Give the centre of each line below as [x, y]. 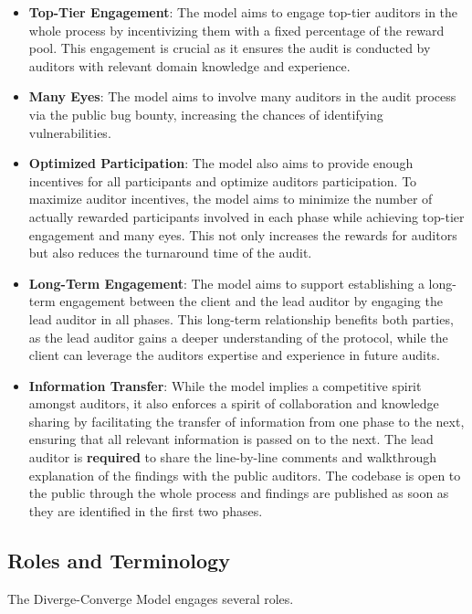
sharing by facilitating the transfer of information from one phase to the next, [246, 421]
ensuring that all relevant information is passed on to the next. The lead [231, 439]
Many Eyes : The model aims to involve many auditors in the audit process [242, 96]
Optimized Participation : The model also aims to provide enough [221, 163]
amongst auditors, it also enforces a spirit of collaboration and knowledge [234, 403]
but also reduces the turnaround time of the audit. [170, 253]
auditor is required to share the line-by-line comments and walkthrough [232, 457]
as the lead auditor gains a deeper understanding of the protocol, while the [238, 337]
